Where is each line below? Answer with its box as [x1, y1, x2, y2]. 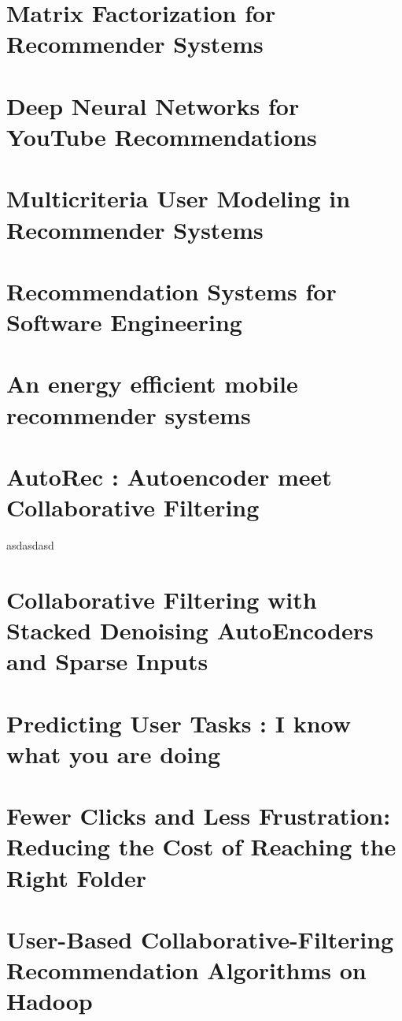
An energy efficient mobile [6, 367, 298, 400]
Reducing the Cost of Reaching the [6, 830, 396, 863]
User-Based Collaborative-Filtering [6, 922, 394, 955]
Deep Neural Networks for [6, 89, 300, 121]
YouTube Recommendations [6, 120, 317, 152]
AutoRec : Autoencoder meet [6, 460, 332, 492]
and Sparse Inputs [6, 645, 208, 677]
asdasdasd [6, 537, 54, 553]
